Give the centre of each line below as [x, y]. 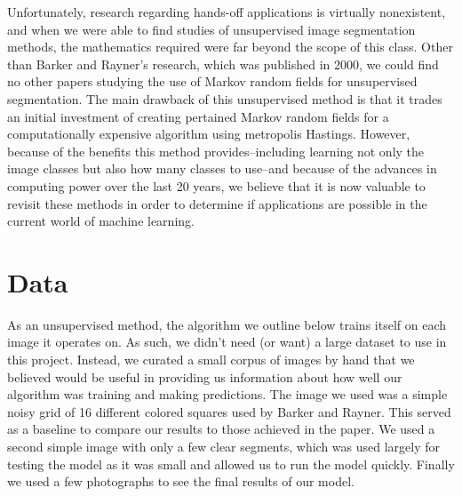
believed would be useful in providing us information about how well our [205, 376]
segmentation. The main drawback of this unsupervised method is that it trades [225, 98]
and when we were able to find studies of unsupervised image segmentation [211, 29]
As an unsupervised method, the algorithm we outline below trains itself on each [227, 324]
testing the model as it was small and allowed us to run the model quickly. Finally [231, 464]
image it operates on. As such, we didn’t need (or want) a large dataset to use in [227, 342]
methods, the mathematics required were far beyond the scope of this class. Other [230, 47]
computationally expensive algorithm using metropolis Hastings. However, [209, 134]
